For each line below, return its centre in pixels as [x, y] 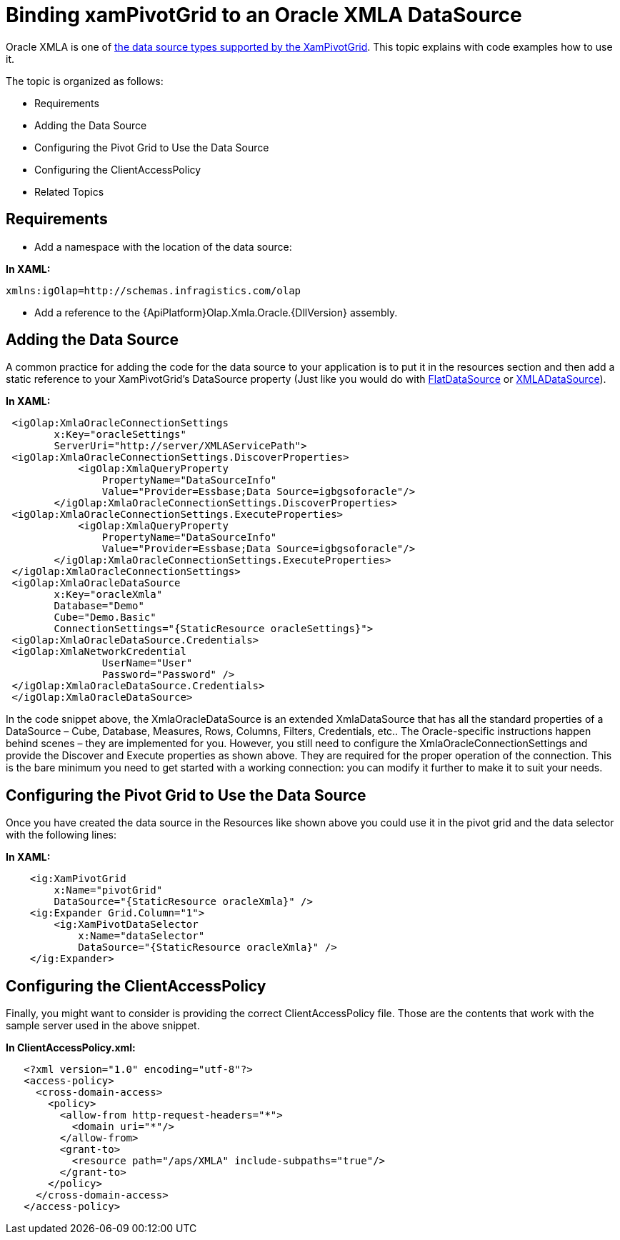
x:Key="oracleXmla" [108, 595]
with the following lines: [61, 835]
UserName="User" [147, 663]
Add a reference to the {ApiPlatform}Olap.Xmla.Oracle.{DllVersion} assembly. [216, 312]
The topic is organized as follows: [85, 81]
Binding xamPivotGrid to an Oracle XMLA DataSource [264, 15]
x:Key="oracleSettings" [120, 435]
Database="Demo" [99, 606]
